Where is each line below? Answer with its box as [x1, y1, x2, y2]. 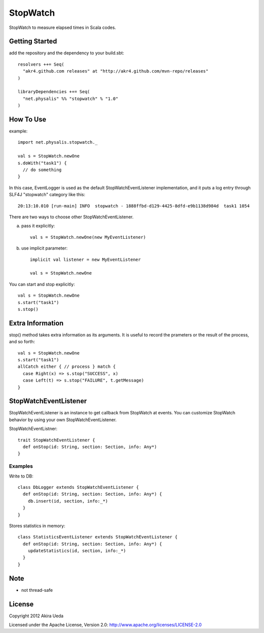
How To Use [9, 115, 46, 124]
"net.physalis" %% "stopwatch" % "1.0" [22, 96, 118, 101]
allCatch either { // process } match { [18, 364, 116, 370]
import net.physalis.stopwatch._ [18, 140, 98, 145]
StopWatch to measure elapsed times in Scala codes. [9, 25, 116, 30]
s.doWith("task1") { [18, 160, 67, 166]
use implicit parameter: [21, 245, 68, 251]
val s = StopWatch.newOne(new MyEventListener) [30, 234, 146, 240]
